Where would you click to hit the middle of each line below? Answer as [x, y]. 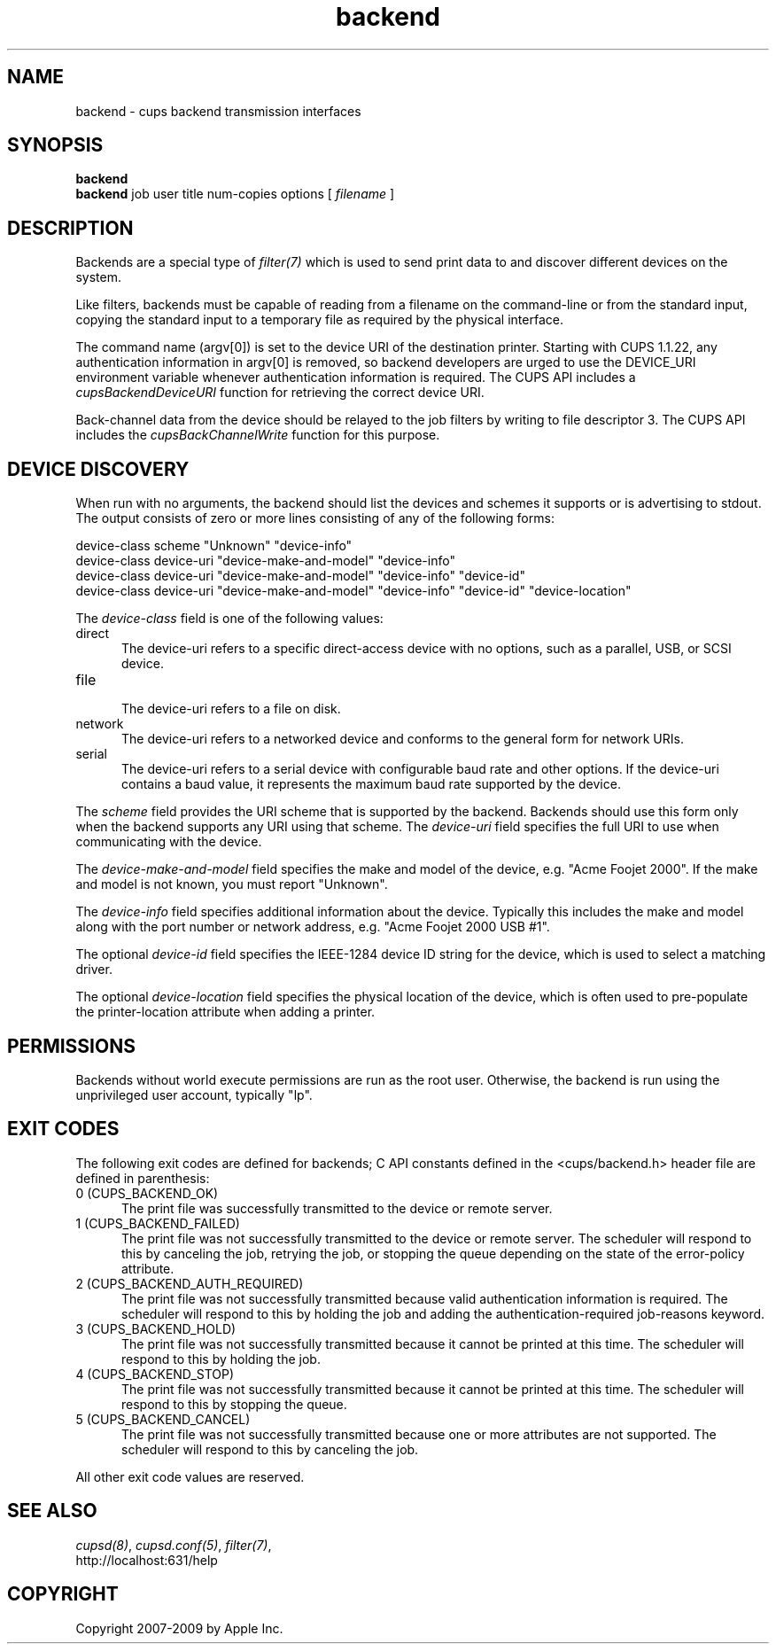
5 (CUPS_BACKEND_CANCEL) [163, 1419]
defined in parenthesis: [143, 1178]
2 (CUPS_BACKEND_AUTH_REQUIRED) [190, 1283]
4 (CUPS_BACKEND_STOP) [155, 1374]
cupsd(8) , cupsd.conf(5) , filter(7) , [174, 1545]
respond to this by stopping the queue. [234, 1404]
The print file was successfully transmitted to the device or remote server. [337, 1208]
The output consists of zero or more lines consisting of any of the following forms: [315, 518]
